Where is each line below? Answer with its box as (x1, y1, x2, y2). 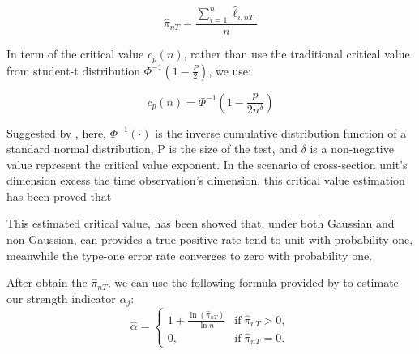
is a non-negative (310, 140, 394, 157)
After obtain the (6, 274, 88, 291)
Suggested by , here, (6, 124, 107, 141)
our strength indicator (6, 289, 116, 306)
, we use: (208, 62, 251, 79)
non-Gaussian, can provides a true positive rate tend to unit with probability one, (6, 231, 413, 248)
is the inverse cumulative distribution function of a (155, 124, 407, 141)
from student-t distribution (6, 62, 141, 79)
